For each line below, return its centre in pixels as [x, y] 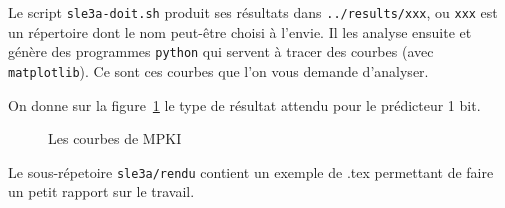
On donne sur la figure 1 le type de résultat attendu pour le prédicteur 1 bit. [244, 104]
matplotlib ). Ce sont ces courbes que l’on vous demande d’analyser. [218, 70]
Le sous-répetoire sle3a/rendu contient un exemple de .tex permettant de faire [251, 171]
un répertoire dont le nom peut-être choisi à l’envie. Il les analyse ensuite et [240, 31]
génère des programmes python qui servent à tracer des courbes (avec [221, 51]
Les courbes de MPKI [115, 138]
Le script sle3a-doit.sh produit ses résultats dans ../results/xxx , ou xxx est [253, 12]
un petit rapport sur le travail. [101, 191]
